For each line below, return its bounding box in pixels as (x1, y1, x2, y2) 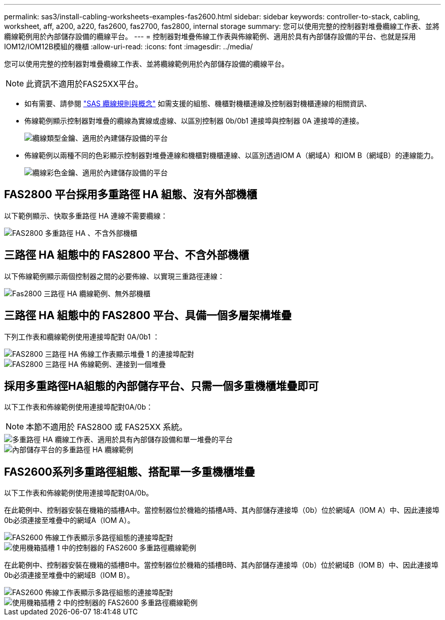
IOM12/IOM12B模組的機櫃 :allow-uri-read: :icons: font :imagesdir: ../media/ (4, 42, 253, 51)
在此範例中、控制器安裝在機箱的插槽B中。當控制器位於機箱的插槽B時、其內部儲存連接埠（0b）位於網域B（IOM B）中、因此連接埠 (4, 561, 439, 570)
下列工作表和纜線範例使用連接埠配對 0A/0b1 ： (4, 332, 160, 341)
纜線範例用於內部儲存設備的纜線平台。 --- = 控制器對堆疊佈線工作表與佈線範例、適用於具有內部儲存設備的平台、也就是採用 (4, 32, 416, 41)
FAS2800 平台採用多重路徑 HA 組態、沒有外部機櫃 (4, 188, 258, 201)
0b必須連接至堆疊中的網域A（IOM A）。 (4, 516, 135, 525)
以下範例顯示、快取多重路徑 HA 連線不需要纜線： (4, 211, 168, 220)
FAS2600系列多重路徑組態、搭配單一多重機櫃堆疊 (4, 465, 255, 478)
